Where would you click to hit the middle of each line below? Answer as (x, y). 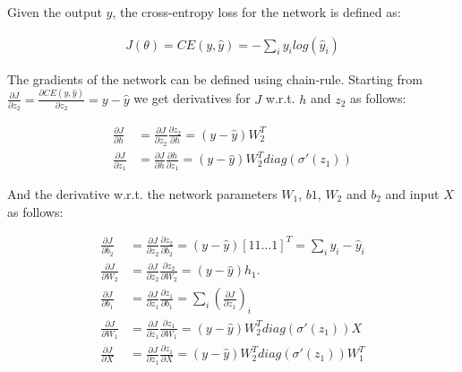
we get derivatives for (192, 98)
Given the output (55, 12)
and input (412, 193)
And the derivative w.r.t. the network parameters (142, 193)
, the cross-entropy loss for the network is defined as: (257, 12)
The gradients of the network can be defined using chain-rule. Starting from (215, 78)
